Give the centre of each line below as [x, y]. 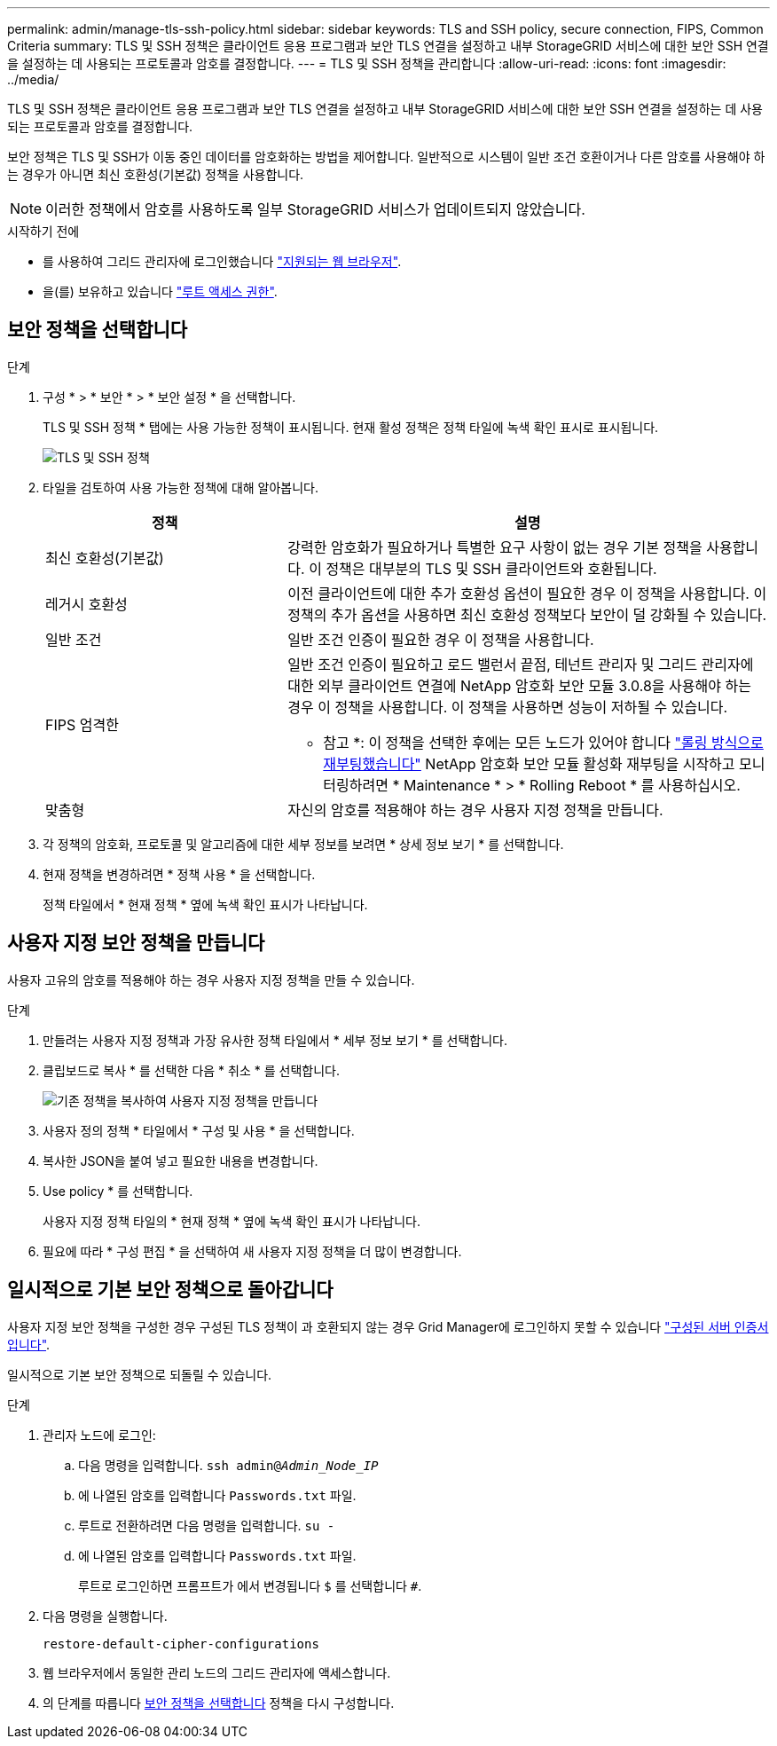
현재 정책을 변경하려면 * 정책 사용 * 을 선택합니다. [179, 874]
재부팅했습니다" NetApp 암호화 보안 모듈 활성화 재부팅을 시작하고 [529, 763]
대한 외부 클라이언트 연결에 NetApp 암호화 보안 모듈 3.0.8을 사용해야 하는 [519, 685]
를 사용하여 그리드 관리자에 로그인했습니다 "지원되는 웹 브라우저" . [222, 261]
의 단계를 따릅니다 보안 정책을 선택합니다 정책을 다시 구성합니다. [219, 1703]
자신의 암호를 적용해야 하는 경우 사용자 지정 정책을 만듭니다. [475, 810]
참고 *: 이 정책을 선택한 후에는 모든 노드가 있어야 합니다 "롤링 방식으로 [543, 742]
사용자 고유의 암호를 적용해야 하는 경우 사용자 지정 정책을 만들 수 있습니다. [211, 979]
